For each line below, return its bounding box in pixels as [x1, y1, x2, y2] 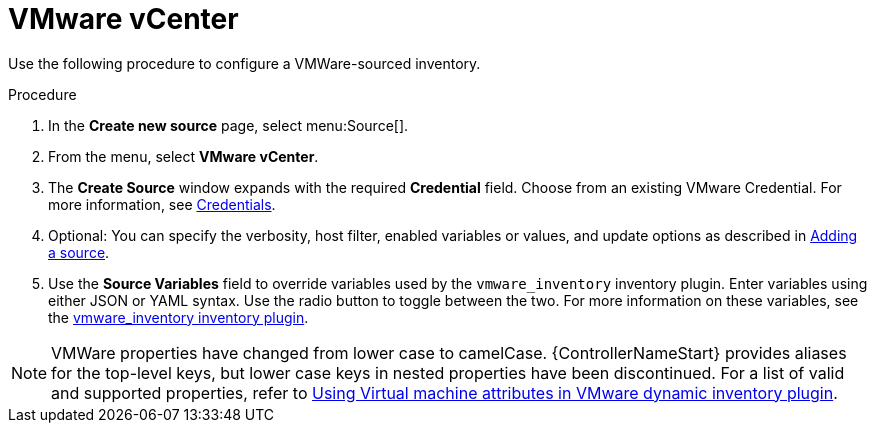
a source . [48, 243, 110, 261]
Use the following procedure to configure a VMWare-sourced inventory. [8, 54, 481, 72]
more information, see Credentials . [48, 195, 276, 213]
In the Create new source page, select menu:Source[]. [48, 116, 409, 134]
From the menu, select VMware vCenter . [48, 147, 319, 165]
